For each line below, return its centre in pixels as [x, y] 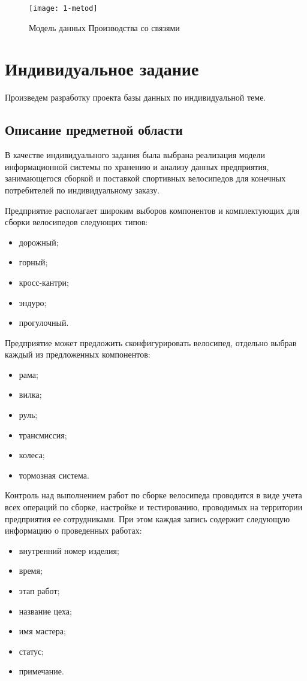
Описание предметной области [94, 130]
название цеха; [45, 611]
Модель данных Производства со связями [104, 27]
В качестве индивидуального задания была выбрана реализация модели [135, 155]
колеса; [32, 455]
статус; [31, 651]
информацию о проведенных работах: [73, 530]
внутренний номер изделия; [69, 550]
